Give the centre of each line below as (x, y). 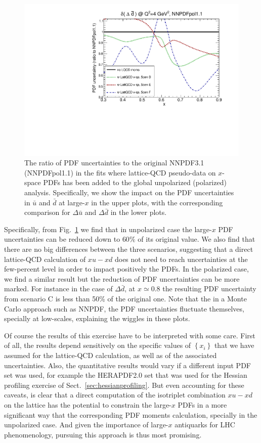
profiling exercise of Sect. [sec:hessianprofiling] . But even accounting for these (124, 385)
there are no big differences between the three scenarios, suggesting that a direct (129, 249)
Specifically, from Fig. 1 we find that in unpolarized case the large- (108, 229)
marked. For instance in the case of (58, 289)
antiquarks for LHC (205, 425)
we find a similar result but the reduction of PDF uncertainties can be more (122, 278)
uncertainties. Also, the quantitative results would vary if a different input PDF (127, 365)
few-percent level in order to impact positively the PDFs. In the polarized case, (126, 269)
